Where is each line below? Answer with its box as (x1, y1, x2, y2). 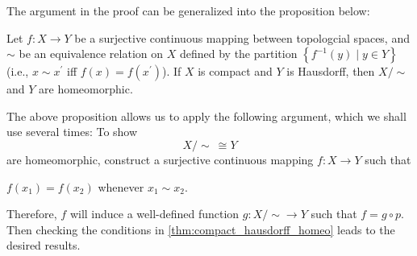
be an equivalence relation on (19, 45, 164, 62)
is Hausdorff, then (286, 63, 375, 80)
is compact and (198, 63, 273, 80)
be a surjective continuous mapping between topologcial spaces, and (74, 29, 410, 46)
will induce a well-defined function (69, 205, 240, 222)
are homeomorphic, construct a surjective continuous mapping (6, 151, 314, 167)
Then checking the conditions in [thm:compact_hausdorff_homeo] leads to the (6, 221, 395, 237)
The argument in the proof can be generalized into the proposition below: (6, 2, 370, 19)
